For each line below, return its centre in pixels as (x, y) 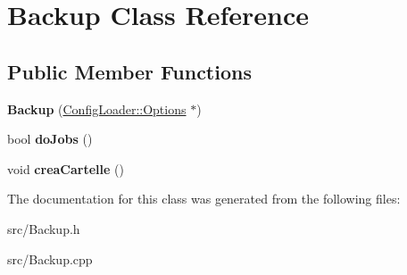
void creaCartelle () (66, 168)
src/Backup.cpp (50, 258)
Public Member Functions (129, 71)
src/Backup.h (44, 228)
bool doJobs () (50, 139)
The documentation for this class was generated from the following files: (204, 199)
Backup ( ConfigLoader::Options (97, 108)
